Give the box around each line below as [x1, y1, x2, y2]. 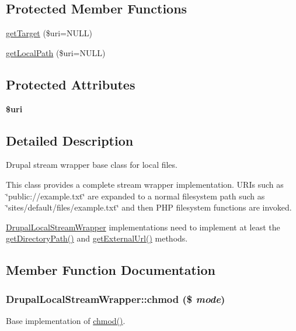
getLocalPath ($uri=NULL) [6, 46, 106, 58]
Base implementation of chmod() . [6, 314, 126, 326]
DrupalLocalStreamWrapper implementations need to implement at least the [6, 220, 280, 233]
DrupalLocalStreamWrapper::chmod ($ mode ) [6, 291, 225, 306]
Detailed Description [6, 131, 134, 149]
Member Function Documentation [6, 261, 216, 279]
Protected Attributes [6, 75, 135, 93]
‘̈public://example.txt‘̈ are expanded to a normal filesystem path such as [6, 189, 265, 202]
